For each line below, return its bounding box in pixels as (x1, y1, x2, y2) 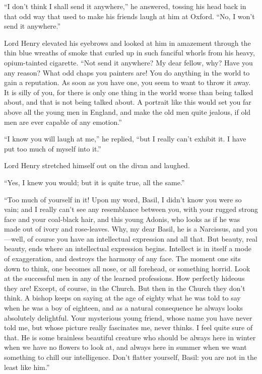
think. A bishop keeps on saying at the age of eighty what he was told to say (4, 292, 241, 303)
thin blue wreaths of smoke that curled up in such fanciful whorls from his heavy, (4, 47, 255, 58)
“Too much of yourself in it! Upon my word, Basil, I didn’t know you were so (4, 194, 242, 204)
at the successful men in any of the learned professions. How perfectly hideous (4, 273, 245, 283)
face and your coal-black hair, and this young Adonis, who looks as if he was (4, 213, 240, 224)
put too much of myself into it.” (4, 143, 101, 154)
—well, (4, 233, 25, 244)
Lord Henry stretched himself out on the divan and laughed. (4, 160, 190, 171)
